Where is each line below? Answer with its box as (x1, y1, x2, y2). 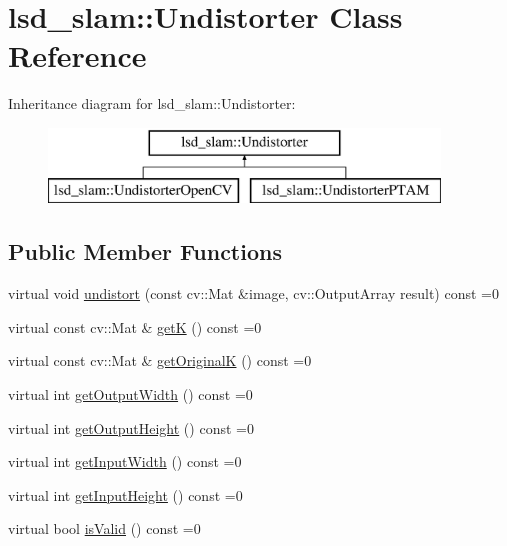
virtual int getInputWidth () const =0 (8, 451, 242, 472)
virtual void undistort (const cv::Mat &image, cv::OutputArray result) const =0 (8, 283, 499, 304)
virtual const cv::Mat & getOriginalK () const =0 (8, 350, 312, 371)
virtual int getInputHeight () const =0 (8, 484, 243, 505)
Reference (8, 35, 147, 76)
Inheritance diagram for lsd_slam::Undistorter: (8, 93, 296, 114)
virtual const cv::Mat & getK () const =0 (8, 316, 262, 337)
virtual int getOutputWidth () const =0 (8, 384, 253, 405)
